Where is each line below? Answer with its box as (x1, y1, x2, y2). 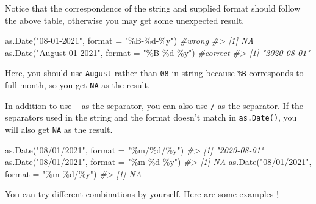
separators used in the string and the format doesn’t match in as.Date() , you (5, 111, 297, 124)
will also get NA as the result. (5, 123, 113, 135)
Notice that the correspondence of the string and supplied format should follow (5, 2, 301, 14)
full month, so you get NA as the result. (5, 79, 150, 91)
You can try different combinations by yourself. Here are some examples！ (5, 188, 282, 200)
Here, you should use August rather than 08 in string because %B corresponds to (5, 66, 304, 79)
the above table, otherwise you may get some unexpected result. (5, 13, 245, 26)
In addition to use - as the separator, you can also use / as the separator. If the (5, 99, 304, 111)
